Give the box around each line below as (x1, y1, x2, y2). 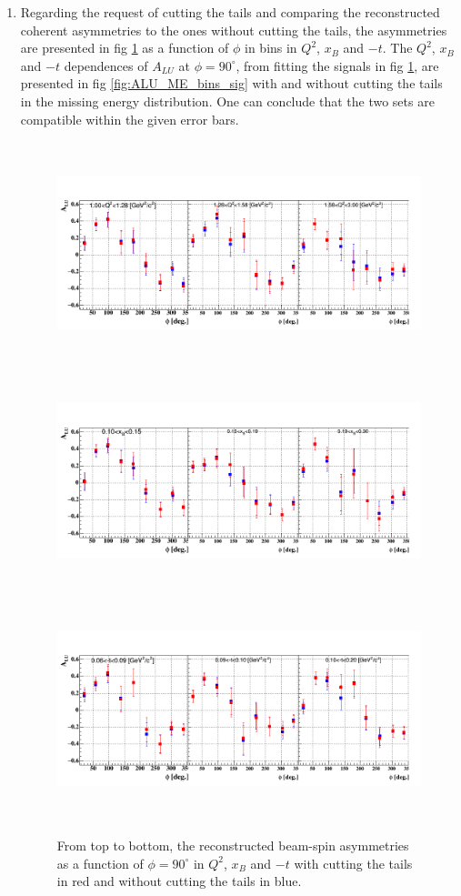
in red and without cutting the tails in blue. (56, 871, 302, 891)
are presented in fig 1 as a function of (20, 38, 229, 57)
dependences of (64, 55, 148, 75)
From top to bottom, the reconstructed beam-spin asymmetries (56, 835, 409, 854)
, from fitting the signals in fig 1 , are (236, 55, 439, 75)
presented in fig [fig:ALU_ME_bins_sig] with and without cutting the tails (20, 74, 443, 93)
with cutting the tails (294, 853, 413, 872)
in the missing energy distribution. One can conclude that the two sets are (20, 91, 435, 110)
